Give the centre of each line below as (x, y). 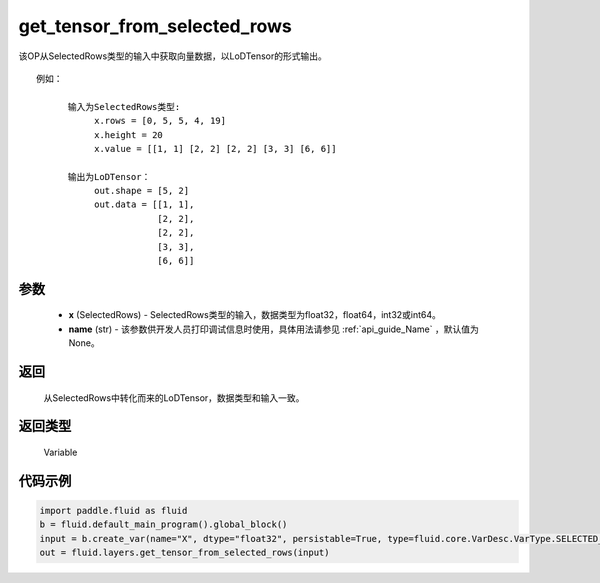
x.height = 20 (128, 134)
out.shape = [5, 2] (141, 191)
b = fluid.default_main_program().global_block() (163, 524)
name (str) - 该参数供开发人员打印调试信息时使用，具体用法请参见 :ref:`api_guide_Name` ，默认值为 (273, 329)
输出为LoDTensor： (109, 176)
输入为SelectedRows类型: (124, 106)
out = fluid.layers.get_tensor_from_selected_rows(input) (184, 553)
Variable (60, 452)
